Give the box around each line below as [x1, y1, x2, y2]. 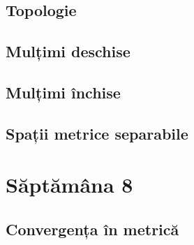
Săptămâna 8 [6, 170, 133, 199]
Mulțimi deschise [6, 40, 130, 62]
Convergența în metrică [6, 218, 179, 239]
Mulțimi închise [6, 81, 121, 103]
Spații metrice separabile [6, 122, 188, 144]
